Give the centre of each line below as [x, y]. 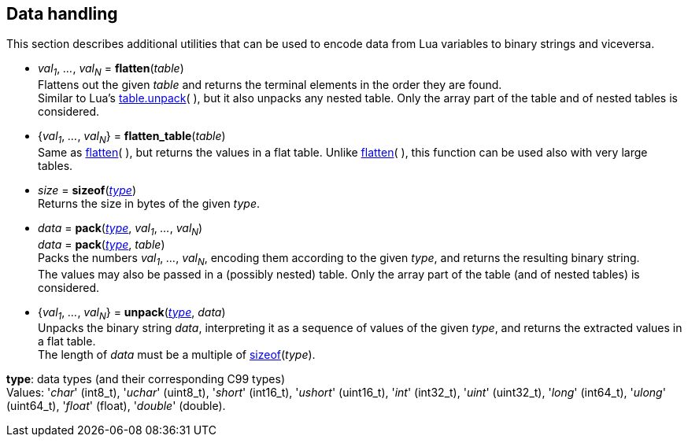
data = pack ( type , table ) [102, 244]
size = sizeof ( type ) [87, 190]
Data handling [62, 14]
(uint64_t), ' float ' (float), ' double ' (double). [116, 406]
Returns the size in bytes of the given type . [149, 204]
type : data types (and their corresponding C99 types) [146, 379]
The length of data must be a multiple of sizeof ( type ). [177, 355]
